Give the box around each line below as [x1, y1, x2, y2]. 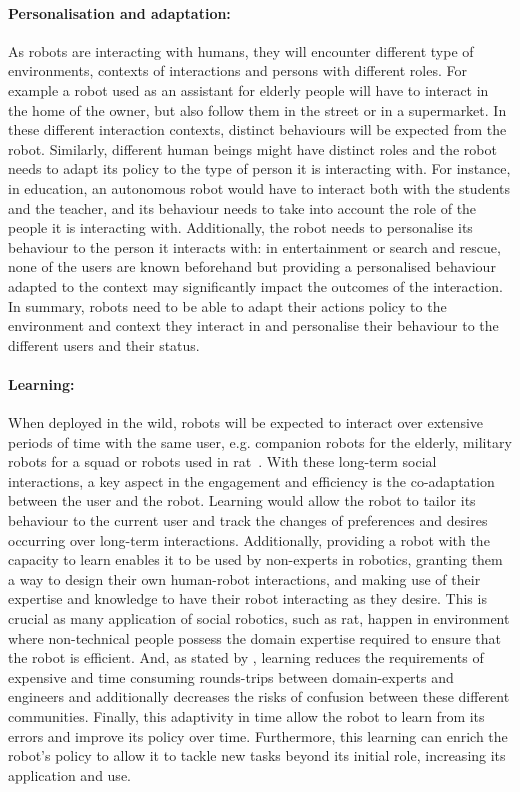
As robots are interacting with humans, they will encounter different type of [8, 40, 474, 61]
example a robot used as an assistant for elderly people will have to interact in [8, 79, 489, 100]
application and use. [8, 764, 131, 785]
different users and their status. [8, 334, 200, 355]
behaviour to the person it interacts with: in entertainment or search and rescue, [8, 236, 501, 257]
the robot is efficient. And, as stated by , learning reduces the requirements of [8, 647, 484, 668]
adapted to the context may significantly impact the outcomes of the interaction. [8, 275, 503, 296]
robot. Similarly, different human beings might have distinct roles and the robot [8, 138, 497, 159]
